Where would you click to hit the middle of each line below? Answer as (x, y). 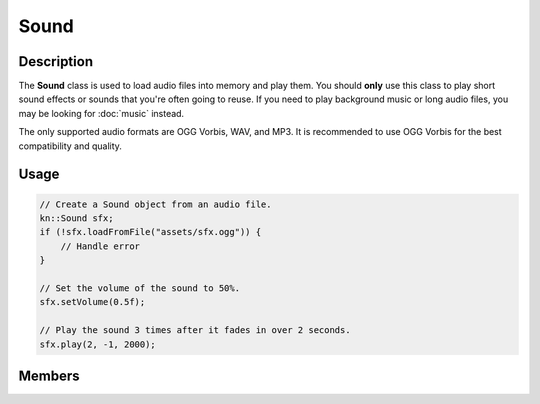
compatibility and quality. (70, 146)
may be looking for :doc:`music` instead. (101, 113)
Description (56, 61)
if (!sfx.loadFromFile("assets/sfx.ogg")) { (150, 232)
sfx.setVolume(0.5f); (92, 302)
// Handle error (100, 246)
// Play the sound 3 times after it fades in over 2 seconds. (195, 330)
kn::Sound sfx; (76, 218)
